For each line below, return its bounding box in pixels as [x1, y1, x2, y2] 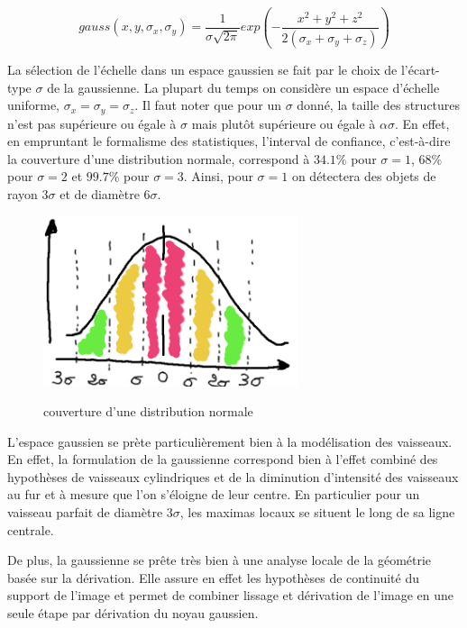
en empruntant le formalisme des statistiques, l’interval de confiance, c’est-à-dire [7, 132, 451, 150]
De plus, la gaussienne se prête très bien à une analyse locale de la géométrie [7, 551, 432, 569]
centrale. [7, 520, 54, 539]
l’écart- [400, 59, 440, 78]
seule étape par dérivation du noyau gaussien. [7, 604, 259, 623]
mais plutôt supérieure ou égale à [191, 114, 376, 132]
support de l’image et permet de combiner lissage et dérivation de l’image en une [7, 586, 454, 605]
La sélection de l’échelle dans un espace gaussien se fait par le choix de [7, 59, 398, 78]
